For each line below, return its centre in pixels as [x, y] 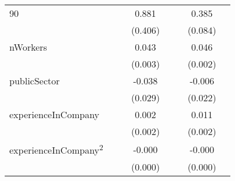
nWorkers [28, 47]
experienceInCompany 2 [56, 149]
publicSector [35, 81]
